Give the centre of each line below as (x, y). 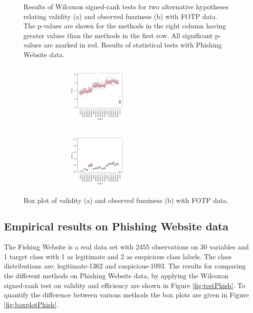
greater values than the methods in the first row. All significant (118, 35)
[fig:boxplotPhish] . (31, 304)
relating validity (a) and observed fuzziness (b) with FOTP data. (121, 16)
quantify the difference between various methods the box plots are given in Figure (126, 295)
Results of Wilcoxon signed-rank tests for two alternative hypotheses (126, 6)
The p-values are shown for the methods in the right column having (125, 26)
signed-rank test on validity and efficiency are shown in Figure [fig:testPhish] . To (125, 285)
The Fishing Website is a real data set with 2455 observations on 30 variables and (126, 247)
